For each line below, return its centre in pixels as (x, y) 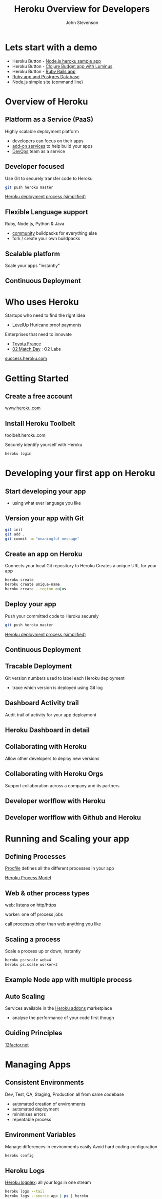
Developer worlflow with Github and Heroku (73, 818)
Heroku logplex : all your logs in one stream (48, 1182)
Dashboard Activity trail (42, 703)
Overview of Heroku (47, 101)
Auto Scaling (25, 996)
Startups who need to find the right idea (45, 315)
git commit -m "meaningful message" (42, 539)
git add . (15, 534)
